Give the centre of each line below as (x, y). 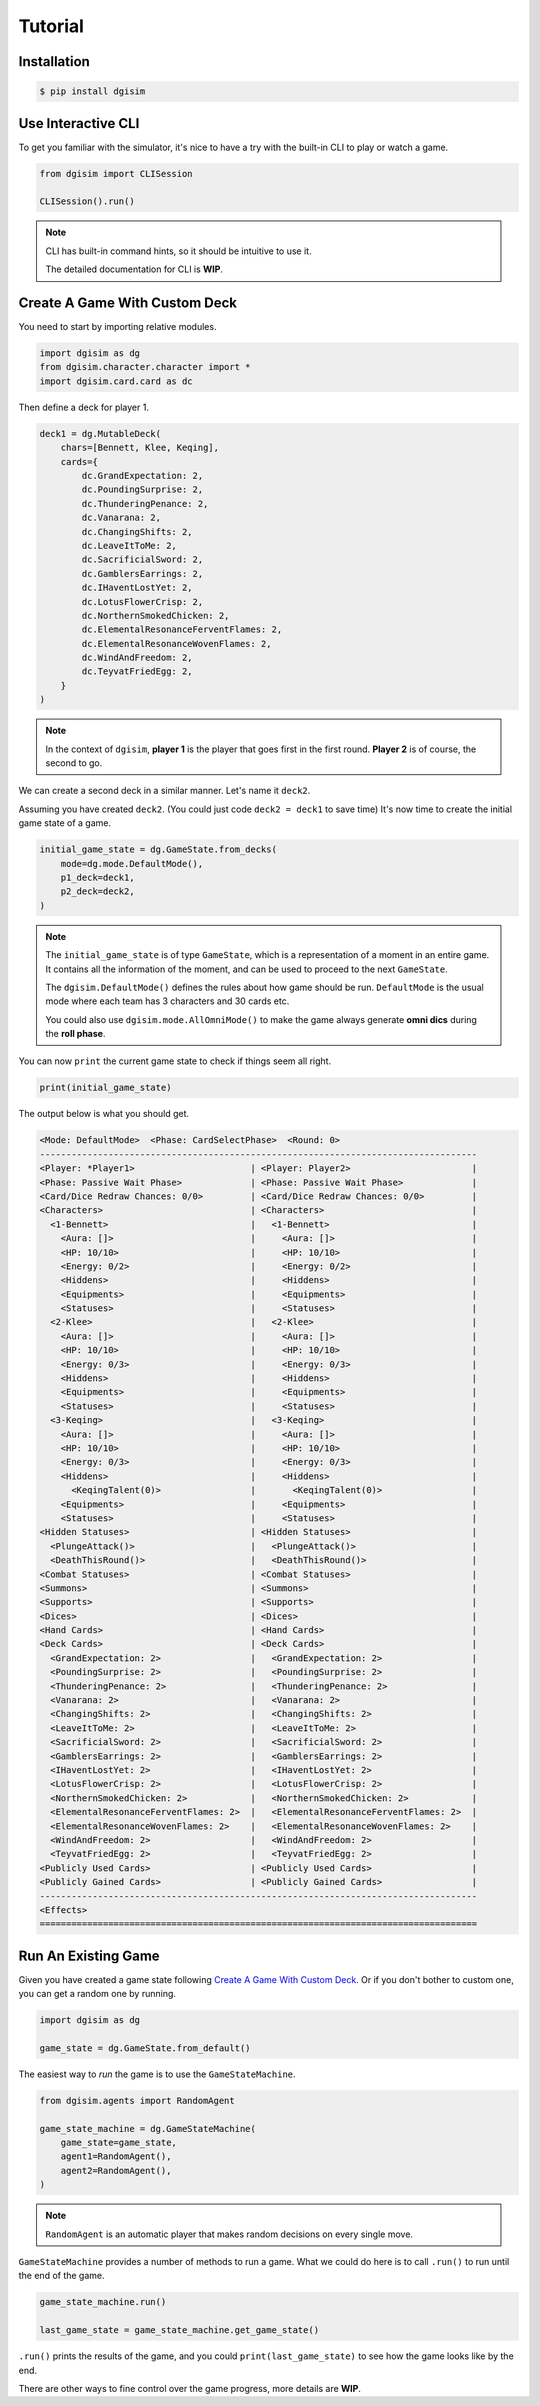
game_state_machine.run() (103, 2302)
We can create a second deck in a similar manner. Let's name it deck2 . (164, 791)
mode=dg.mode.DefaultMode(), (132, 863)
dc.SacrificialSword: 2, (142, 559)
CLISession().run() (87, 201)
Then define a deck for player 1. (84, 407)
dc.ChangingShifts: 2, (137, 531)
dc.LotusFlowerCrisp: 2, (142, 601)
